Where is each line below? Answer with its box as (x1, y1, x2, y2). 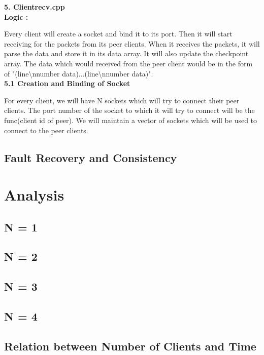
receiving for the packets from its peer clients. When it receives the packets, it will (4, 38, 260, 49)
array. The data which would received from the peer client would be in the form (4, 58, 253, 68)
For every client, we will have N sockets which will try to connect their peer (4, 95, 240, 105)
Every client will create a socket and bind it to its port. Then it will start (4, 28, 233, 39)
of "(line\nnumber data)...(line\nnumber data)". (4, 68, 153, 78)
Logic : (4, 11, 28, 22)
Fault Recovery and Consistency (4, 149, 177, 165)
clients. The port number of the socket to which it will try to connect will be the (4, 105, 255, 115)
